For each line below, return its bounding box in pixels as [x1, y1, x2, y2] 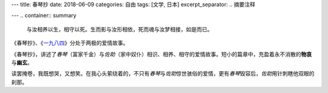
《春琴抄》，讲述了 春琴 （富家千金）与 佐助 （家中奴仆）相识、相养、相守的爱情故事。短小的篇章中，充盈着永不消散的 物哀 [11, 50, 312, 57]
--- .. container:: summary [11, 12, 77, 19]
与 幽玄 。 [11, 59, 33, 66]
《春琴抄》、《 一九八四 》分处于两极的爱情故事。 [11, 39, 129, 46]
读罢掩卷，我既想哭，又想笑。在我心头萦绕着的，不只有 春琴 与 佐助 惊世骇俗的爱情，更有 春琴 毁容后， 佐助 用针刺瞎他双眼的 [11, 70, 315, 77]
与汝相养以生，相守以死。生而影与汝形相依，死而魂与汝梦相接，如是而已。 [26, 25, 213, 33]
